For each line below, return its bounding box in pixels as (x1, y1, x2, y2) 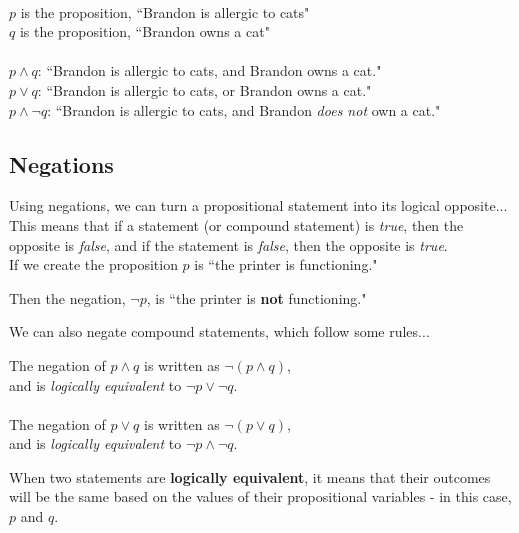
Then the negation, (9, 287, 126, 308)
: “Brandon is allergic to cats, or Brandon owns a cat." (37, 79, 372, 100)
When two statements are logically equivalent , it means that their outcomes (9, 466, 491, 487)
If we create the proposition (9, 254, 178, 275)
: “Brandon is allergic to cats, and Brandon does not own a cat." (47, 99, 441, 120)
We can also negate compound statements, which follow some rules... (9, 321, 430, 342)
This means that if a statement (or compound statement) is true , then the (9, 214, 464, 235)
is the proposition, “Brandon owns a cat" (19, 21, 270, 42)
